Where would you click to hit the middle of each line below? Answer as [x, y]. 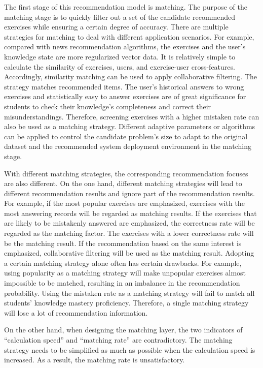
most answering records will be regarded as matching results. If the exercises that [130, 213]
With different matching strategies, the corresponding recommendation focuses [126, 173]
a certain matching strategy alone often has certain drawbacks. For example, [123, 263]
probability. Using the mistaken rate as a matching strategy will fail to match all [129, 293]
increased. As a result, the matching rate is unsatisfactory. [95, 360]
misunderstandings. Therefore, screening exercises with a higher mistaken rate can [132, 116]
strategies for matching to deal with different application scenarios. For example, [129, 36]
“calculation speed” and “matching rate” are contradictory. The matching [118, 340]
